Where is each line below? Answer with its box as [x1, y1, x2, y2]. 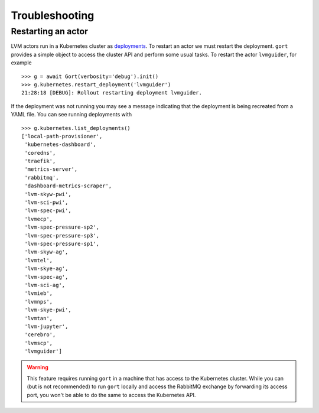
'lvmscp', [24, 340, 53, 346]
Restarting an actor [11, 26, 89, 37]
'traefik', [24, 158, 56, 165]
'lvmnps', [24, 298, 53, 305]
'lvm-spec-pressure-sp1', [24, 240, 100, 247]
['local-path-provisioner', [21, 133, 103, 139]
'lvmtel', [24, 257, 53, 264]
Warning [27, 364, 48, 371]
